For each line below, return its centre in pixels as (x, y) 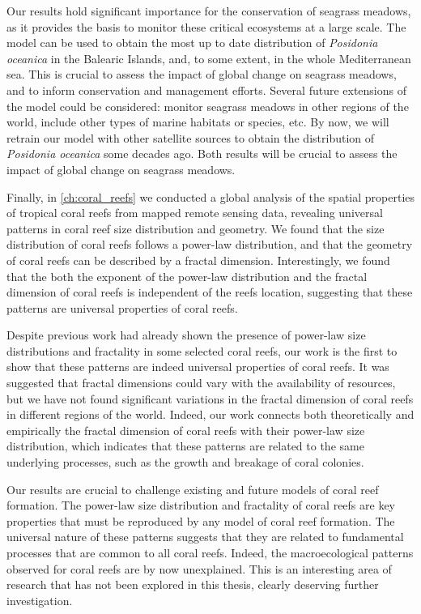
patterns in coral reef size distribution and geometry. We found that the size (196, 228)
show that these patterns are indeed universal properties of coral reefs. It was (198, 367)
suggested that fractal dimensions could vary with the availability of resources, (201, 383)
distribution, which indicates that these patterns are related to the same (185, 446)
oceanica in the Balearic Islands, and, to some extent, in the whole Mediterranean (209, 58)
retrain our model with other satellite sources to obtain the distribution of (191, 137)
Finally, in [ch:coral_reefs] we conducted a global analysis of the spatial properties (211, 196)
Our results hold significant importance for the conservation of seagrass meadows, (209, 11)
